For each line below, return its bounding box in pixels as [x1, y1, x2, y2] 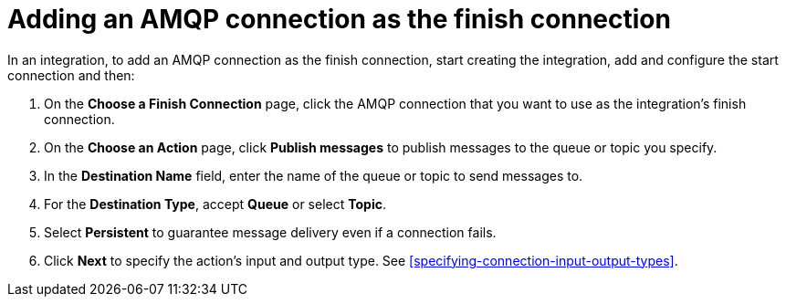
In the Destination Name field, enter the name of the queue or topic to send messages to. [44, 167, 583, 183]
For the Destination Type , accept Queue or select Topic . [44, 195, 386, 212]
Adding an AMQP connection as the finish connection [7, 4, 671, 35]
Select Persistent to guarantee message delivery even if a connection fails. [44, 224, 497, 240]
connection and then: [7, 67, 135, 83]
